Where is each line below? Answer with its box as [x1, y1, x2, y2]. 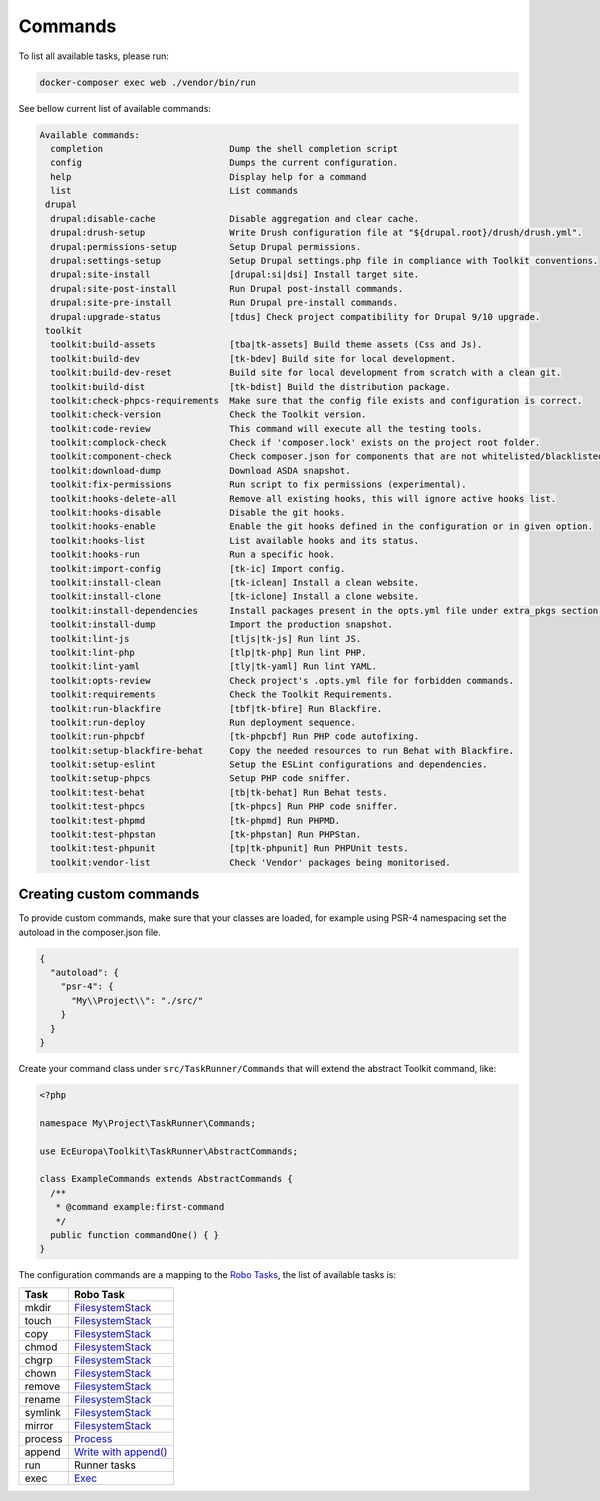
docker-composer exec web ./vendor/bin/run [39, 76, 257, 88]
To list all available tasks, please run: [18, 50, 169, 62]
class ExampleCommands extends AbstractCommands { [39, 1173, 294, 1185]
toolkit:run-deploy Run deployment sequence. [50, 716, 357, 728]
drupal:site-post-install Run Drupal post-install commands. [50, 283, 404, 294]
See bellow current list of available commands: [18, 102, 212, 114]
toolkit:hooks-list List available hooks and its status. [50, 535, 420, 546]
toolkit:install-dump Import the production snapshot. [50, 619, 394, 630]
